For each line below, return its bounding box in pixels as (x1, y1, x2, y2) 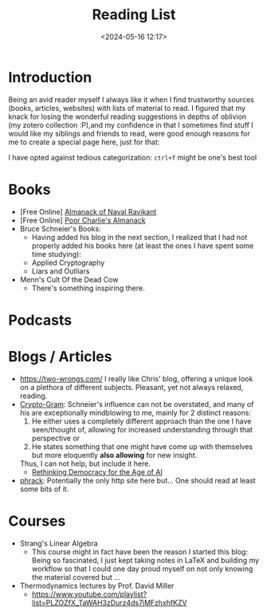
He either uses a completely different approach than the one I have (31, 416, 252, 426)
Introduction (8, 68, 92, 86)
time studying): (31, 249, 82, 258)
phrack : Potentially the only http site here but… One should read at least (19, 475, 257, 485)
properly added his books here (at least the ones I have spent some (31, 241, 254, 250)
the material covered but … (31, 572, 121, 581)
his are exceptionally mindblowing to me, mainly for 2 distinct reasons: (19, 408, 251, 417)
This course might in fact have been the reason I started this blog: (31, 546, 249, 556)
